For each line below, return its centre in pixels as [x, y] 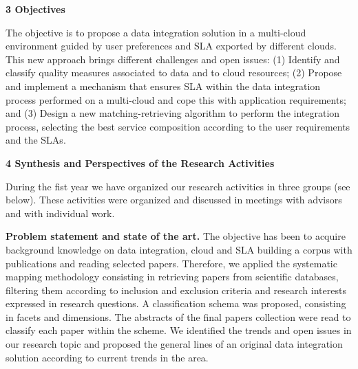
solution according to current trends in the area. [107, 357]
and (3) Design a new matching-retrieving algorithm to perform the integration [173, 113]
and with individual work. [60, 213]
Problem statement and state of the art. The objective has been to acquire [176, 236]
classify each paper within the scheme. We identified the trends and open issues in [179, 330]
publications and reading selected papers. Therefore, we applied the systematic [171, 263]
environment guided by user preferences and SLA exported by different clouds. [171, 46]
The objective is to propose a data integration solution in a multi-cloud [156, 32]
